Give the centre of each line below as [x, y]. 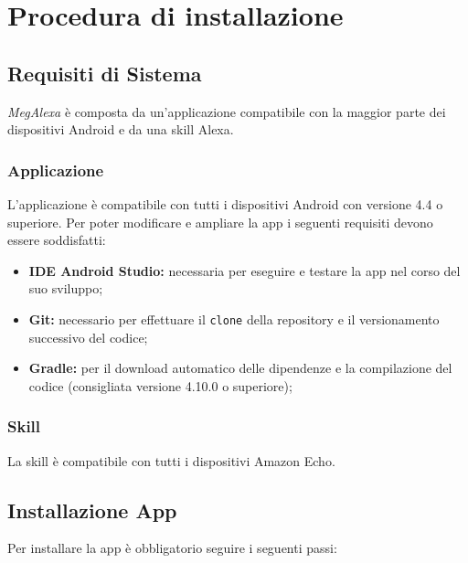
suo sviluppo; [66, 288]
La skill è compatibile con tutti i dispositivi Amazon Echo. [171, 460]
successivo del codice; [88, 337]
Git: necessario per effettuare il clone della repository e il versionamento [234, 319]
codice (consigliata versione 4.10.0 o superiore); [160, 385]
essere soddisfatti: [57, 240]
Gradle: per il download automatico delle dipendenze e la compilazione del [240, 368]
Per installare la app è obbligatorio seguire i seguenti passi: [172, 548]
